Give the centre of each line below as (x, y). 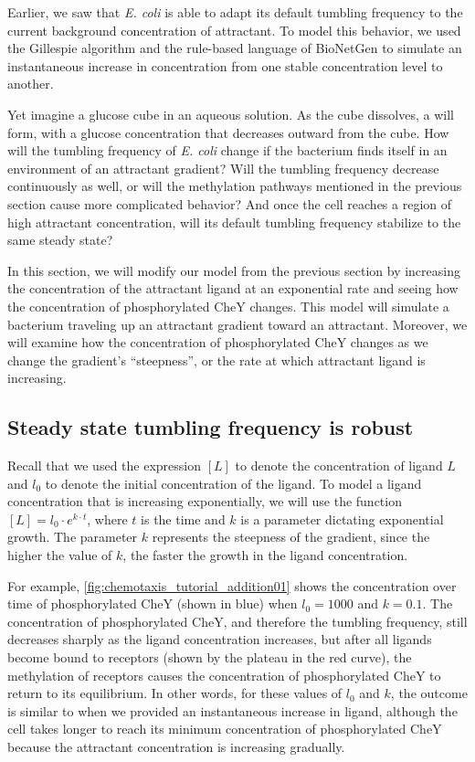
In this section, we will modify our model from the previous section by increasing (234, 270)
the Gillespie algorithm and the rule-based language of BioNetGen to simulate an (235, 48)
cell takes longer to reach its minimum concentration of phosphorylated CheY (225, 729)
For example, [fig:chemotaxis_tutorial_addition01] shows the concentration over (232, 585)
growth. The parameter (73, 537)
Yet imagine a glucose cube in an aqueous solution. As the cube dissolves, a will (231, 114)
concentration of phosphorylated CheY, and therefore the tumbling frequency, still (237, 621)
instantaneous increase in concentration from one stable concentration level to (225, 65)
